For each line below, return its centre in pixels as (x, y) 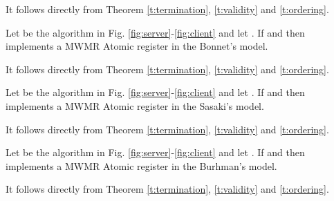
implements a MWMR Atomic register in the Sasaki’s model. (135, 105)
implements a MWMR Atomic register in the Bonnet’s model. (137, 46)
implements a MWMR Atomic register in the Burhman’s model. (141, 165)
